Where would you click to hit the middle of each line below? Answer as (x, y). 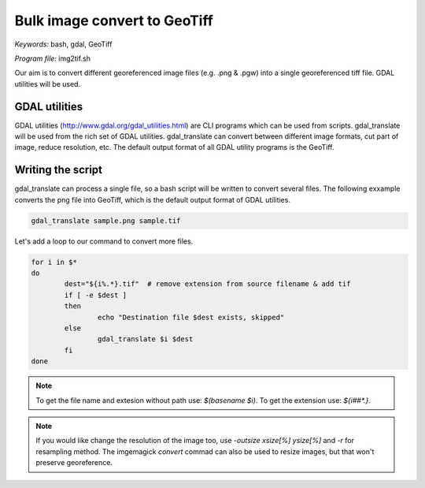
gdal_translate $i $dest (145, 339)
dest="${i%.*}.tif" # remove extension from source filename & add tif (207, 284)
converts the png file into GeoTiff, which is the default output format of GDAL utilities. (153, 199)
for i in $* (54, 262)
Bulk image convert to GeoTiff (114, 20)
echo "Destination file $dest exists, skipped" (191, 317)
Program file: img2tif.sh (52, 58)
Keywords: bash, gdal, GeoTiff (63, 44)
